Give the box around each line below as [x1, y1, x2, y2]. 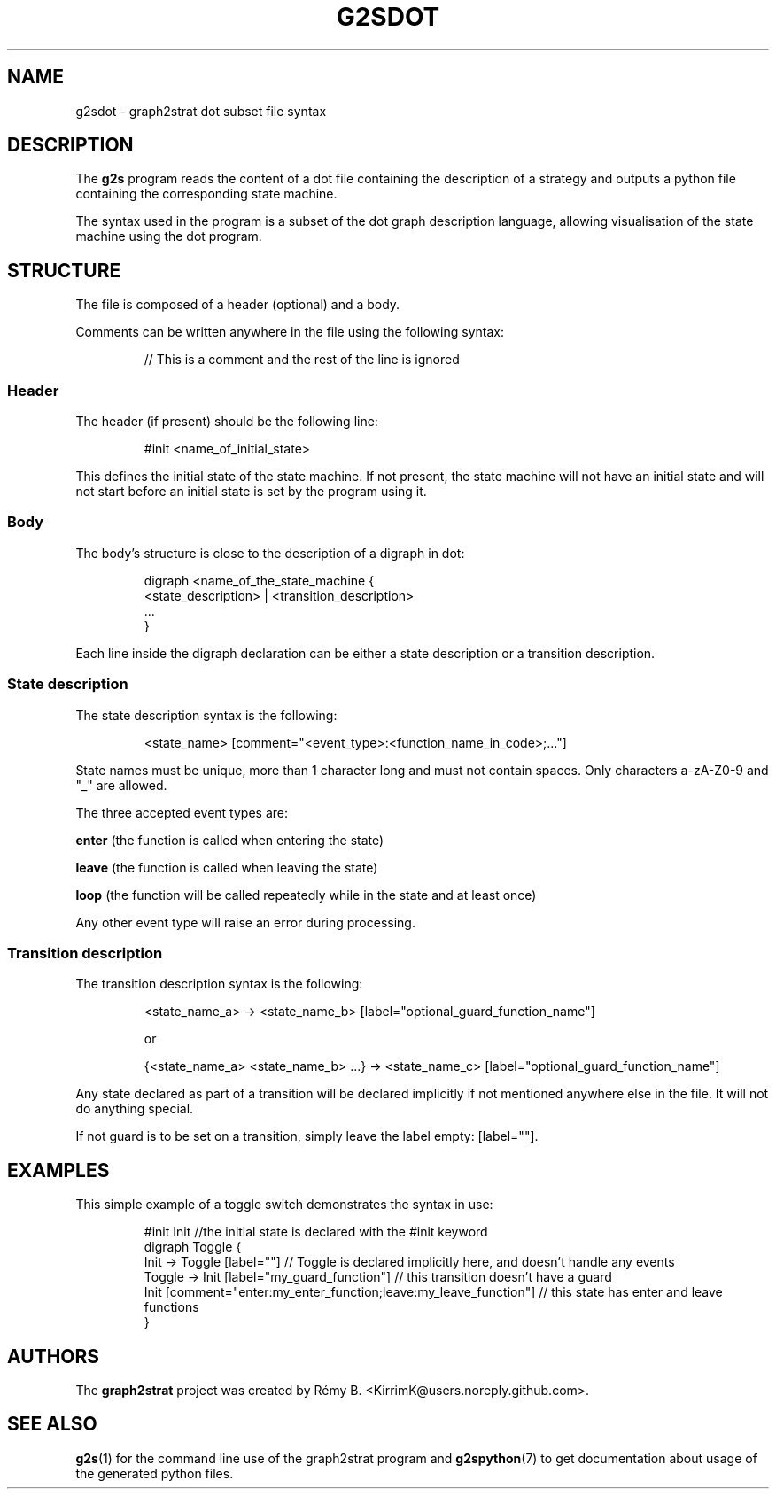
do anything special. [75, 1101, 194, 1117]
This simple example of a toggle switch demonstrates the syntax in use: [75, 1197, 493, 1213]
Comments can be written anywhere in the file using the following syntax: [75, 324, 504, 340]
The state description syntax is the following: [75, 707, 338, 723]
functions [144, 1299, 199, 1315]
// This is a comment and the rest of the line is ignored [144, 352, 460, 368]
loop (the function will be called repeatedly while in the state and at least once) [75, 887, 537, 903]
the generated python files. [75, 1465, 234, 1481]
